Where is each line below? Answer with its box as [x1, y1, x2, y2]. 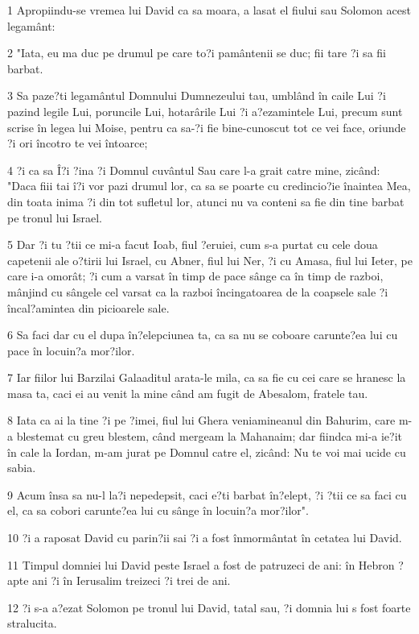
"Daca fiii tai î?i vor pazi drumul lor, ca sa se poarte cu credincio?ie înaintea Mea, [7, 177, 411, 194]
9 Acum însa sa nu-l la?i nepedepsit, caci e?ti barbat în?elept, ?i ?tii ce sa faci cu [7, 486, 407, 503]
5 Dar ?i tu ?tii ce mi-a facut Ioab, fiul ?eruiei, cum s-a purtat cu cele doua [7, 236, 378, 253]
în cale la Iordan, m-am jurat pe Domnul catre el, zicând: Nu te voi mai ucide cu [7, 443, 406, 460]
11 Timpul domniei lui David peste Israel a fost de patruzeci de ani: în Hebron [7, 556, 395, 573]
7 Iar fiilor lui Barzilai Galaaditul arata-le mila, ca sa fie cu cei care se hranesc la [7, 369, 406, 386]
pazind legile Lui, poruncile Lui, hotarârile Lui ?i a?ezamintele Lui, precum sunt [7, 102, 403, 119]
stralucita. [7, 615, 57, 632]
